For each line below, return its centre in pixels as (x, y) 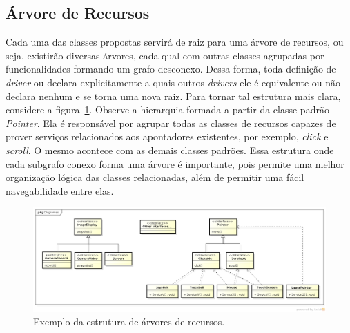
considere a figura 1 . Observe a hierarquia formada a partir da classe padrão (167, 110)
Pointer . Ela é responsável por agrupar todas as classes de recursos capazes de (171, 123)
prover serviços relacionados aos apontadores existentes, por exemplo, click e (167, 136)
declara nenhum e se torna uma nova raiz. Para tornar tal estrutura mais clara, (173, 96)
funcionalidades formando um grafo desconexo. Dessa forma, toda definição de (171, 69)
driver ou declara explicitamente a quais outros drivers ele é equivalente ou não (173, 82)
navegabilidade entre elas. (60, 190)
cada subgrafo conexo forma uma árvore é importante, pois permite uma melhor (175, 163)
